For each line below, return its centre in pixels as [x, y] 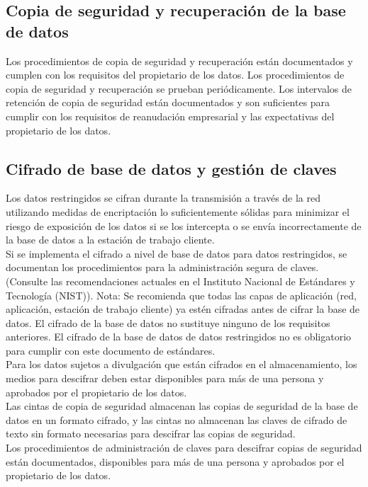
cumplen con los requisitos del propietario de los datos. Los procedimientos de [175, 75]
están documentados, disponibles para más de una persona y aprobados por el [175, 461]
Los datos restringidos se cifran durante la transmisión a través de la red [163, 198]
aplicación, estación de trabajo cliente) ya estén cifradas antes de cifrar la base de [183, 309]
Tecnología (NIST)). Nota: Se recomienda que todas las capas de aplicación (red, [181, 295]
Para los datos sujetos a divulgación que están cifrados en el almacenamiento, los [182, 364]
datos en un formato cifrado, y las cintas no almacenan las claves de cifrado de [177, 419]
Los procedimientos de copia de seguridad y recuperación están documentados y [179, 61]
